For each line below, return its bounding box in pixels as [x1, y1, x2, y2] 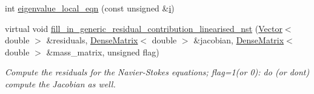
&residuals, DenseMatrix [46, 34, 138, 46]
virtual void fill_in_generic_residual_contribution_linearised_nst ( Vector [5, 22, 282, 34]
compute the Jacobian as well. [5, 77, 116, 90]
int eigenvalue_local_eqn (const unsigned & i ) [5, 2, 175, 14]
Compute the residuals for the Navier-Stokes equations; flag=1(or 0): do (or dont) [5, 66, 310, 78]
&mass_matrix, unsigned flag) [46, 45, 159, 58]
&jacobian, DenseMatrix [193, 34, 284, 46]
